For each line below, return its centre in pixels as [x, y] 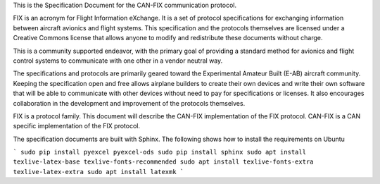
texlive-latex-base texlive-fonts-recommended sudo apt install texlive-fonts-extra [163, 162]
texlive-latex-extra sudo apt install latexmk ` [99, 172]
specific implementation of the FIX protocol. [77, 126]
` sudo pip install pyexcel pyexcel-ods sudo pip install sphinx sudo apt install [159, 152]
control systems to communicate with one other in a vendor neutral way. [118, 61]
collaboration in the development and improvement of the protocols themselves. [129, 103]
